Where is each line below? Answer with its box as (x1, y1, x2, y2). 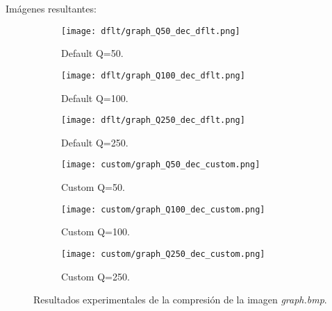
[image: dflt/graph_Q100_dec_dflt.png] (61, 70, 245, 81)
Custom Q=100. (61, 224, 130, 239)
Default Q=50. (61, 46, 124, 60)
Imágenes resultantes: (6, 1, 97, 15)
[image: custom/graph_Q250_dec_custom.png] (61, 249, 265, 259)
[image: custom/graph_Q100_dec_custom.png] (61, 204, 265, 215)
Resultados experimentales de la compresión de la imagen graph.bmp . (33, 292, 327, 307)
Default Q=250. (61, 135, 128, 149)
